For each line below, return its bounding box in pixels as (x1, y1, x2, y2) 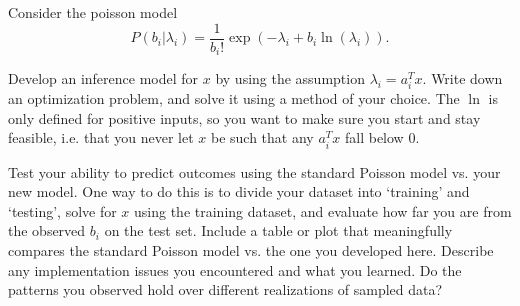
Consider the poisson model (8, 2, 178, 22)
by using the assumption (215, 68, 365, 89)
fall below (344, 127, 404, 148)
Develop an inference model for (8, 68, 199, 89)
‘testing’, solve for (8, 200, 117, 221)
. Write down (422, 68, 503, 89)
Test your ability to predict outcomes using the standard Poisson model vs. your (8, 161, 501, 182)
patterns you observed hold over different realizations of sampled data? (8, 279, 443, 300)
